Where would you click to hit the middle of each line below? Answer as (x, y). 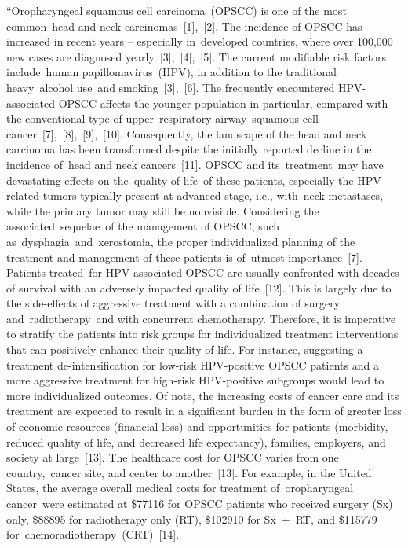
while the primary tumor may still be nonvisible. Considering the (163, 210)
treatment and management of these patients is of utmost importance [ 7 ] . (184, 257)
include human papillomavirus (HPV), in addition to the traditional (171, 72)
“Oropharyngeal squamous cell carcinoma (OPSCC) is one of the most (177, 10)
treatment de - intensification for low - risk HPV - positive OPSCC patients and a (193, 364)
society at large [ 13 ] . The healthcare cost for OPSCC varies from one (173, 457)
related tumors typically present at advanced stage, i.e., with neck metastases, (195, 195)
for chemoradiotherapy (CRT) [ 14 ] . (93, 534)
